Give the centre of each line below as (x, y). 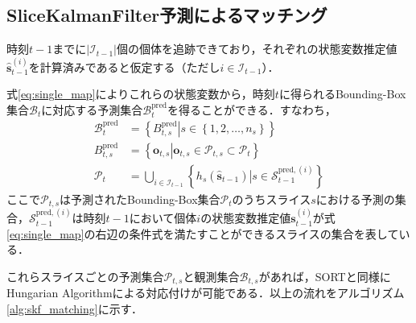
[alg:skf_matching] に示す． (75, 309)
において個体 (163, 218)
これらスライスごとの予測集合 (85, 277)
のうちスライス (272, 199)
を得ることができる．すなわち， (252, 109)
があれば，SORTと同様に (325, 277)
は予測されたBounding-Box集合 (140, 199)
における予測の (355, 199)
